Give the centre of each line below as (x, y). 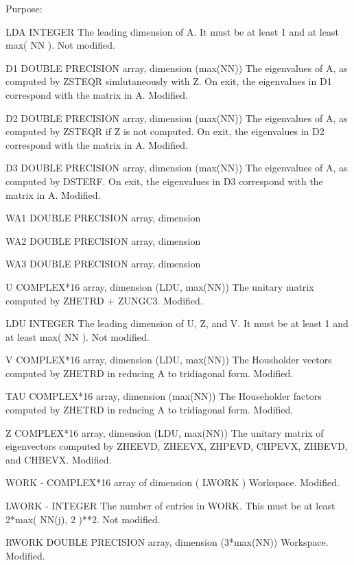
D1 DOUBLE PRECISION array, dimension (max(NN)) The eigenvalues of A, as (177, 68)
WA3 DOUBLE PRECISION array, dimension (103, 264)
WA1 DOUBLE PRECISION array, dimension (103, 218)
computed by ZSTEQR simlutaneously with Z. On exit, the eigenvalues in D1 (169, 81)
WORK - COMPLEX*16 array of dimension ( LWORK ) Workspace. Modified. (173, 482)
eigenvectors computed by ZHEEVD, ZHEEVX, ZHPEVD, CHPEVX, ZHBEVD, (177, 446)
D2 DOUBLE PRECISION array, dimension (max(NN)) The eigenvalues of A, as (177, 118)
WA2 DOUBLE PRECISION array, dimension (103, 240)
